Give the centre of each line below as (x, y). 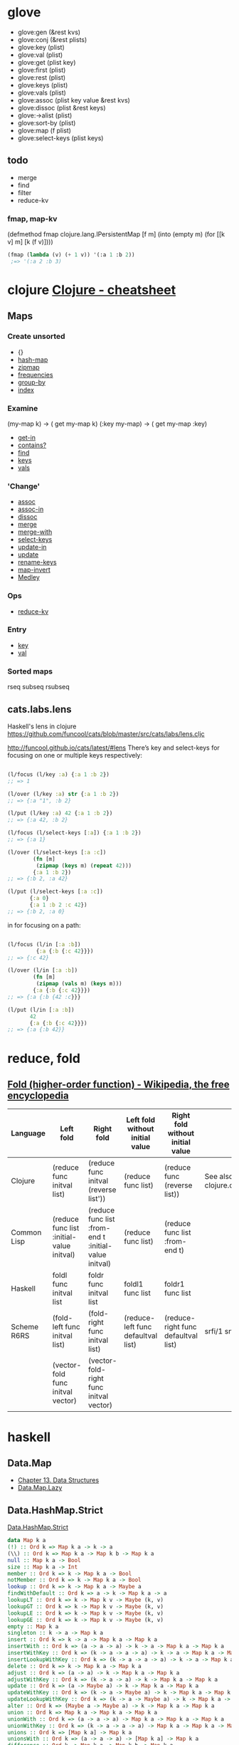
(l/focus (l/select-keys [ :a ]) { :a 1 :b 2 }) (74, 833)
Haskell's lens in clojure (42, 726)
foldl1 (134, 1284)
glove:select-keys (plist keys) (60, 138)
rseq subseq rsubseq (38, 687)
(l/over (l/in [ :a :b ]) (43, 970)
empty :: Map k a (33, 1626)
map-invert (34, 570)
